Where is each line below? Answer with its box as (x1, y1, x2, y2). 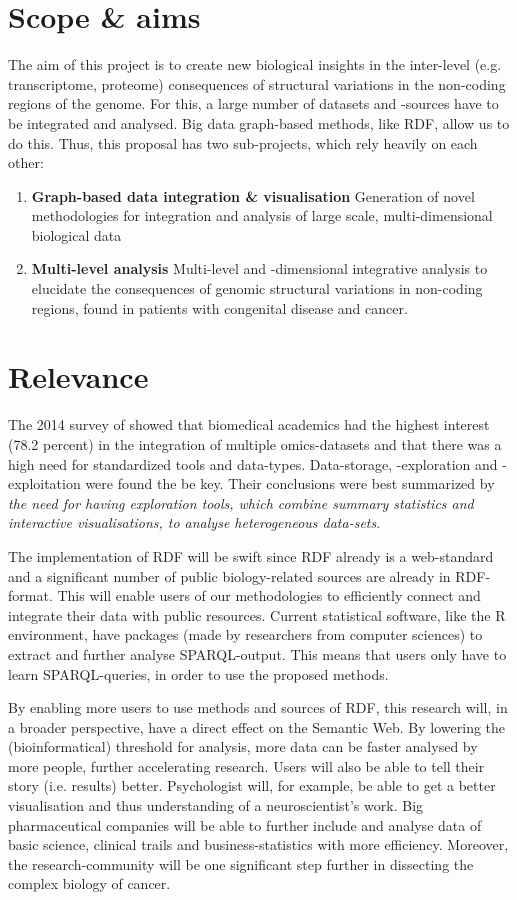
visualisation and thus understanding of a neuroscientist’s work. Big (8, 795, 424, 816)
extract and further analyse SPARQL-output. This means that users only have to (8, 643, 507, 664)
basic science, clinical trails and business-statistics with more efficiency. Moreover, (8, 834, 509, 855)
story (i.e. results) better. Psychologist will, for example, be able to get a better (8, 775, 496, 796)
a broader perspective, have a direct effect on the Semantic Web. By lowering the (8, 716, 506, 737)
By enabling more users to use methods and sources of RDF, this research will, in (8, 697, 508, 718)
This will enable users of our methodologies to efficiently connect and (57, 585, 481, 606)
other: (8, 152, 44, 173)
